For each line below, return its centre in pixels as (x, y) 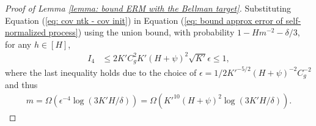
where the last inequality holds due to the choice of (101, 72)
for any (18, 44)
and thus (21, 85)
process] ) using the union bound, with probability (141, 32)
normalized (25, 32)
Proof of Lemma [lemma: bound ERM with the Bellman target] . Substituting (148, 8)
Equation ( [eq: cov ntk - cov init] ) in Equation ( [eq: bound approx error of (144, 20)
